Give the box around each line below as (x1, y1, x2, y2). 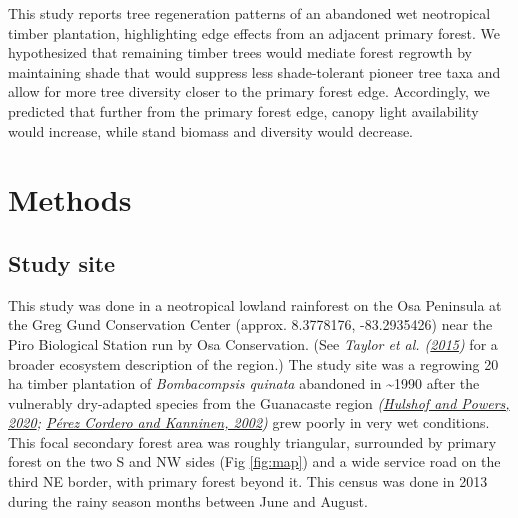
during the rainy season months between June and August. (8, 490, 368, 511)
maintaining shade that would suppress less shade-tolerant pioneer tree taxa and (8, 61, 501, 82)
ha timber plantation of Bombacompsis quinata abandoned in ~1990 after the (8, 373, 480, 394)
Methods (8, 179, 132, 220)
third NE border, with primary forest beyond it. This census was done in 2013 (8, 471, 488, 492)
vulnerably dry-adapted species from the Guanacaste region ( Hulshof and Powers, (8, 392, 510, 413)
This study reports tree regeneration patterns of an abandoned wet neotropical (8, 3, 491, 23)
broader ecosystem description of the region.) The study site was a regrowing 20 (8, 353, 499, 374)
